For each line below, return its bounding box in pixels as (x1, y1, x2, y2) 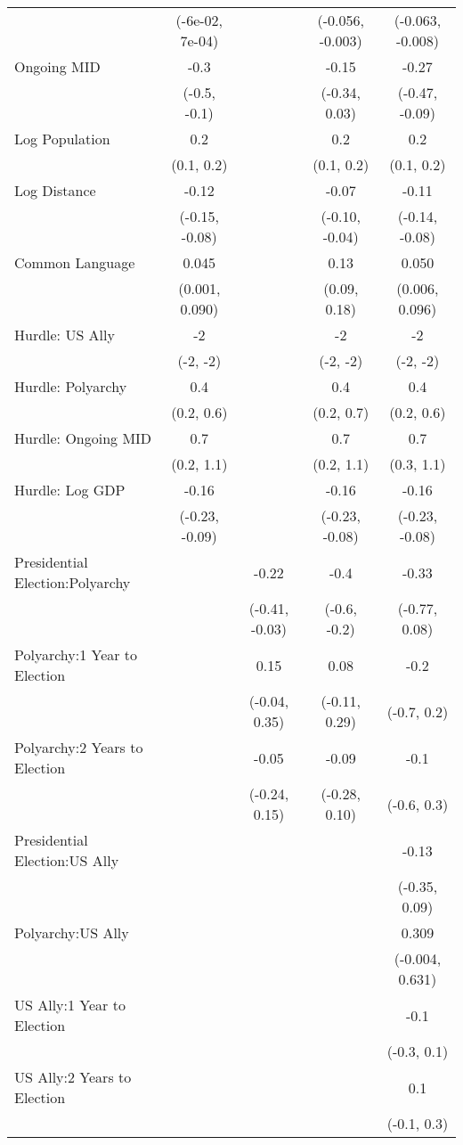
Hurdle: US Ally (14, 324, 115, 345)
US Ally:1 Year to (14, 994, 126, 1015)
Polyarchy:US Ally (14, 922, 129, 943)
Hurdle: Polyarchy (14, 376, 127, 397)
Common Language (14, 252, 135, 273)
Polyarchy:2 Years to (14, 737, 143, 757)
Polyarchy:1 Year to (14, 644, 138, 665)
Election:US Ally (14, 850, 119, 871)
